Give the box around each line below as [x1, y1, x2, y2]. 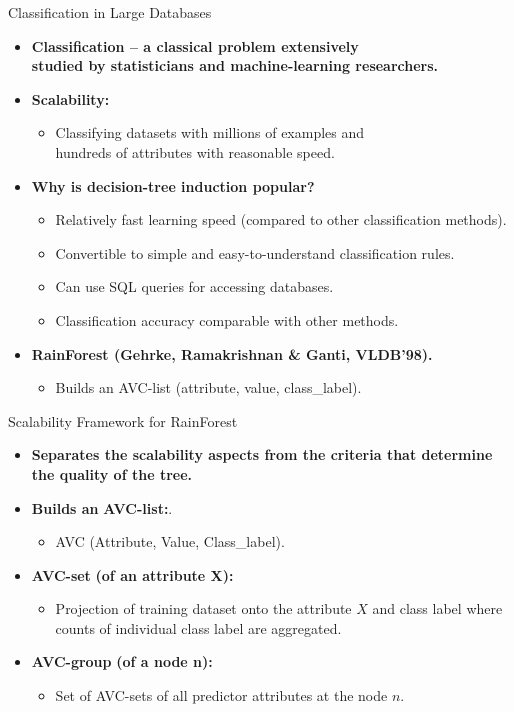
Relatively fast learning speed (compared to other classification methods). [55, 209, 507, 230]
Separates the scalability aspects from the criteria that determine [31, 444, 493, 465]
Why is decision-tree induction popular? [31, 175, 315, 196]
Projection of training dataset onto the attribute [55, 598, 352, 619]
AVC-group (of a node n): [31, 651, 213, 672]
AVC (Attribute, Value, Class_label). [55, 531, 285, 552]
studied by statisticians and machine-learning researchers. [31, 55, 439, 76]
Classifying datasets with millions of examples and [55, 122, 365, 143]
